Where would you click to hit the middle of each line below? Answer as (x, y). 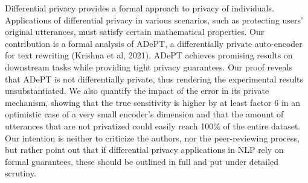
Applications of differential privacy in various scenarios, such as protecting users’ (154, 20)
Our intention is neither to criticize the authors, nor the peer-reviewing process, (152, 138)
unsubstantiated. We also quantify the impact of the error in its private (137, 91)
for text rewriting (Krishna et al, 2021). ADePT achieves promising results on (149, 55)
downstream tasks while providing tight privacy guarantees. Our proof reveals (149, 67)
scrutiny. (21, 173)
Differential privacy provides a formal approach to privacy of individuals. (140, 8)
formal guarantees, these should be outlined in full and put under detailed (142, 161)
